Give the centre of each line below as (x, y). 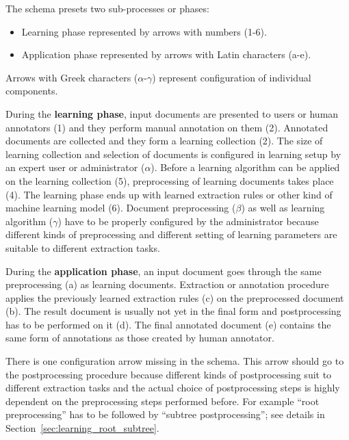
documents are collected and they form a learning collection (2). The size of (164, 141)
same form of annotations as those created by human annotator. (140, 338)
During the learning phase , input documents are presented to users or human (172, 113)
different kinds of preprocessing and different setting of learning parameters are (171, 234)
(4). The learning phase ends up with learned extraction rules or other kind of (169, 194)
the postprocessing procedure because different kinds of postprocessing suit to (169, 374)
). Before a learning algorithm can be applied (245, 167)
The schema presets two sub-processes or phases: (107, 8)
